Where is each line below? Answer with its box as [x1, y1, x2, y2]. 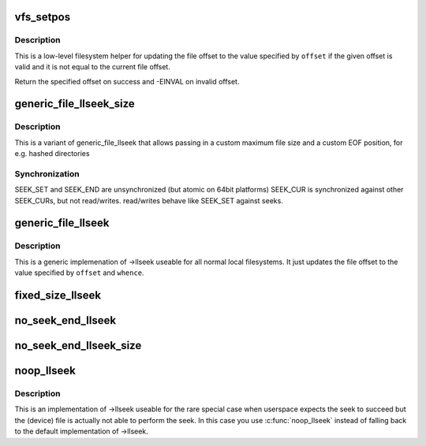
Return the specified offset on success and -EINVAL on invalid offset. [14, 76, 240, 86]
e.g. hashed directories [14, 149, 90, 158]
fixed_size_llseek [14, 288, 102, 302]
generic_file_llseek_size [14, 97, 136, 110]
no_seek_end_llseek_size [14, 339, 142, 352]
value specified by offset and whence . [14, 268, 145, 277]
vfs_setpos [14, 10, 71, 24]
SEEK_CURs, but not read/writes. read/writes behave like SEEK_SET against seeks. [14, 195, 283, 205]
